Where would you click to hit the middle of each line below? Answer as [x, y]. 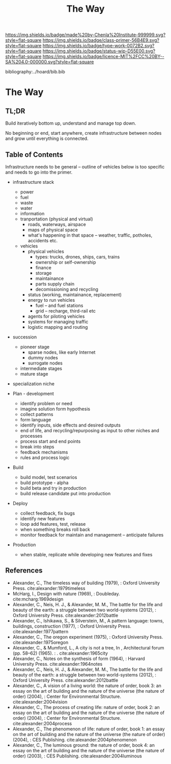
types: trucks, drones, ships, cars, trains [78, 257]
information [32, 214]
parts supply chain [55, 284]
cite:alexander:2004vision [40, 702]
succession [25, 337]
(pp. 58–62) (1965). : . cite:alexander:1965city [60, 653]
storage [44, 273]
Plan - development [33, 393]
